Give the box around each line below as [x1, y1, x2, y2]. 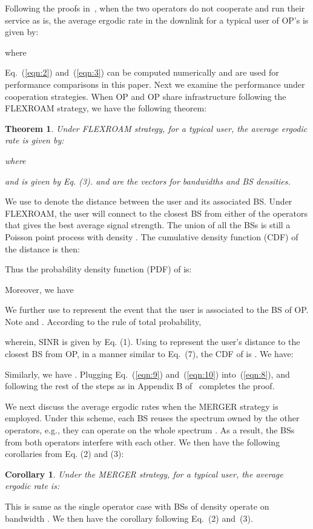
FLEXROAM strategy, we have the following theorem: [5, 102, 207, 114]
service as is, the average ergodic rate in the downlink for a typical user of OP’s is [5, 13, 309, 26]
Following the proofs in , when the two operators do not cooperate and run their [5, 2, 305, 14]
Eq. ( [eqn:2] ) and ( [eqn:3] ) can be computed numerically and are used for [5, 66, 279, 79]
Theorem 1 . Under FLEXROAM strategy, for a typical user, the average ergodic [5, 122, 308, 134]
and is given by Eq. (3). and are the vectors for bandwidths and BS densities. [5, 174, 291, 187]
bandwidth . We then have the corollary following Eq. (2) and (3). [5, 511, 253, 524]
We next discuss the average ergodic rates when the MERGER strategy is [5, 399, 278, 412]
